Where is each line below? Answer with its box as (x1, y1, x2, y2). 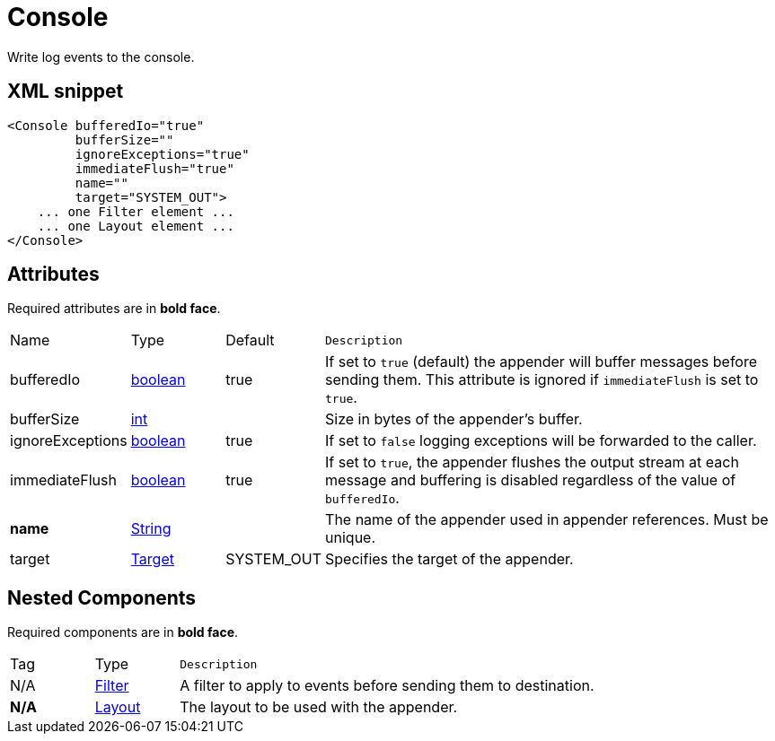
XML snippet (7, 80, 124, 103)
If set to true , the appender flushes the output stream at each (325, 453, 739, 472)
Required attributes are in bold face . (7, 301, 221, 317)
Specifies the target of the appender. (325, 550, 574, 569)
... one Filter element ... (37, 204, 234, 219)
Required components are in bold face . (7, 624, 239, 641)
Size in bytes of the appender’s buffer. (325, 410, 583, 429)
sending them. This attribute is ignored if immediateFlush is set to (325, 370, 759, 389)
